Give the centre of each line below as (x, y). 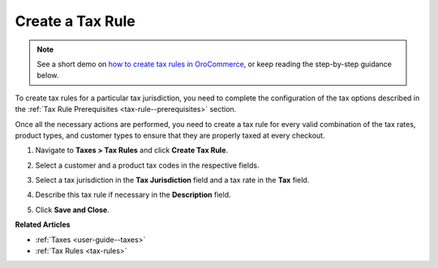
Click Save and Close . (72, 210)
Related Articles (43, 225)
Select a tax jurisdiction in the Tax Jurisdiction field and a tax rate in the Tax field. (172, 180)
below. (48, 75)
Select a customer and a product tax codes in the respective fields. (147, 165)
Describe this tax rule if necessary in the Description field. (133, 195)
